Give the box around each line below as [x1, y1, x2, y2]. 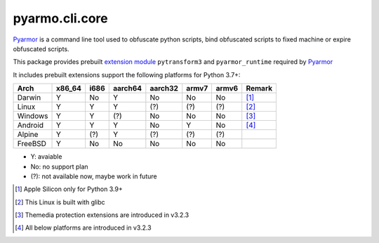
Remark [246, 84, 273, 93]
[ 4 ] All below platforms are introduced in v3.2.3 [15, 223, 152, 232]
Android [17, 120, 44, 130]
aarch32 [149, 84, 179, 93]
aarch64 [112, 84, 142, 93]
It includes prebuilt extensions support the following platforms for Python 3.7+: [13, 70, 241, 79]
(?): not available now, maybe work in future [30, 172, 157, 180]
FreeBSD [17, 139, 47, 149]
